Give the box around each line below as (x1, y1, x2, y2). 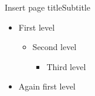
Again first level (18, 80, 76, 92)
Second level (32, 41, 77, 53)
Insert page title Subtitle (5, 1, 90, 13)
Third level (46, 60, 86, 72)
